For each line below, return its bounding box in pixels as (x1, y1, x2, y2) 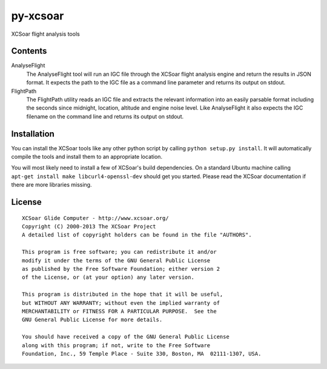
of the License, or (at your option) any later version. (22, 274, 195, 281)
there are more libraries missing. (11, 181, 92, 188)
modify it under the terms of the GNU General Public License (22, 257, 211, 264)
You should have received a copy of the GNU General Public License (22, 333, 230, 341)
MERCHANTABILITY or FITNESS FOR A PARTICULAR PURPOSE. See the (22, 308, 217, 314)
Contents (11, 46, 47, 56)
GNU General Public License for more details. (22, 316, 163, 324)
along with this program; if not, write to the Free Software (22, 342, 211, 348)
